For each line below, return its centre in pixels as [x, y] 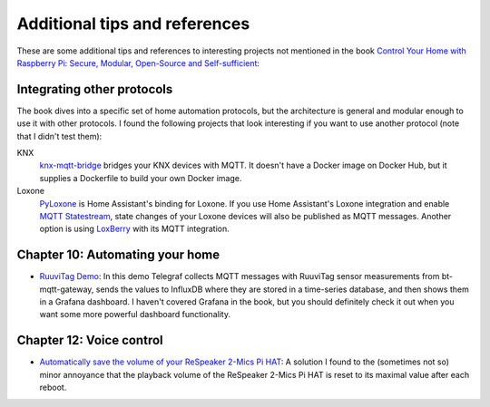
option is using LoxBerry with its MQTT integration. [135, 229]
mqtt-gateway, [67, 289]
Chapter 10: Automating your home [118, 255]
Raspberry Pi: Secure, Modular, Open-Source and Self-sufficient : [138, 63]
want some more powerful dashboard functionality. [135, 315]
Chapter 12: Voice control [90, 340]
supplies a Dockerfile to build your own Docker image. [141, 178]
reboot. [53, 388]
